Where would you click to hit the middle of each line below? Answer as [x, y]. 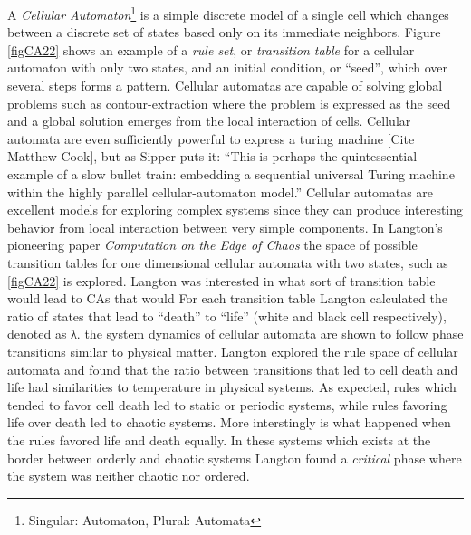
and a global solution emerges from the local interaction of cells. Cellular [209, 121]
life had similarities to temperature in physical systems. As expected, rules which [232, 387]
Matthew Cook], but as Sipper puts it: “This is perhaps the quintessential [212, 156]
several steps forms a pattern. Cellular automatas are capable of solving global [225, 86]
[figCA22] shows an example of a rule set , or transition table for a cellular [211, 49]
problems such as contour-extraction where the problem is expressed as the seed [229, 103]
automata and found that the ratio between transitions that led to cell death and [233, 369]
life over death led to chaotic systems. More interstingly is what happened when [229, 422]
